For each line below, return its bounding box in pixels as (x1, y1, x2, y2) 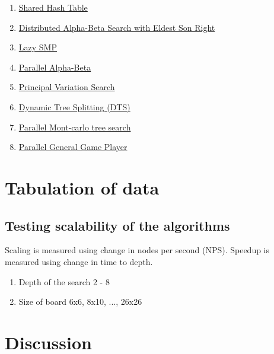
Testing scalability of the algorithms (5, 216, 230, 234)
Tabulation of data (5, 175, 160, 199)
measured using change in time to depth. (5, 255, 153, 267)
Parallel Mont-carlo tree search (18, 120, 131, 133)
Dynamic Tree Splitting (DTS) (18, 100, 130, 113)
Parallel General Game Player (18, 141, 128, 153)
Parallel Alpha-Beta (18, 60, 91, 73)
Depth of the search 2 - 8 (18, 275, 110, 288)
